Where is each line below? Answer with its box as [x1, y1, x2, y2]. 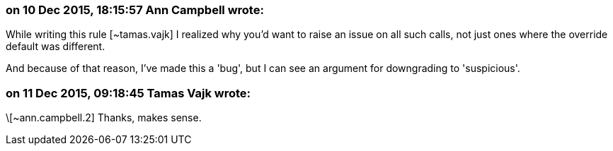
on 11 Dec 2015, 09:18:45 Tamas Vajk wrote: [6, 85, 251, 100]
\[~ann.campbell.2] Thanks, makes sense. [6, 111, 202, 124]
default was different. [6, 40, 105, 53]
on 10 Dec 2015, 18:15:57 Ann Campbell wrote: [6, 3, 264, 17]
